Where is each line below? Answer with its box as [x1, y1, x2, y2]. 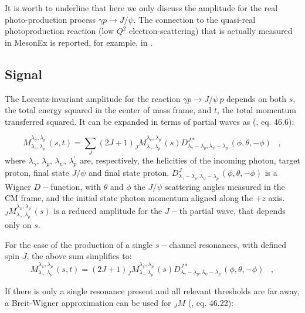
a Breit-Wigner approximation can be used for [5, 296, 171, 308]
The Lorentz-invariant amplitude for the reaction [5, 92, 181, 104]
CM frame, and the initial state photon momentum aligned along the [5, 192, 253, 204]
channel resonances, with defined [169, 238, 287, 250]
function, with [50, 180, 101, 192]
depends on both [226, 92, 287, 104]
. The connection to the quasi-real [133, 13, 256, 25]
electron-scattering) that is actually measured [129, 25, 293, 37]
